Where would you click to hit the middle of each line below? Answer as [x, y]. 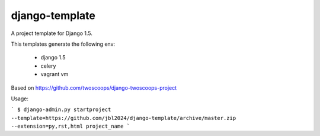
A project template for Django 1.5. [52, 33]
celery [48, 66]
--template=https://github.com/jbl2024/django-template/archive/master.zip [124, 118]
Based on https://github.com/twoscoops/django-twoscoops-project [94, 88]
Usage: [20, 99]
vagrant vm [55, 74]
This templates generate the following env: [63, 44]
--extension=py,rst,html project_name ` [71, 126]
